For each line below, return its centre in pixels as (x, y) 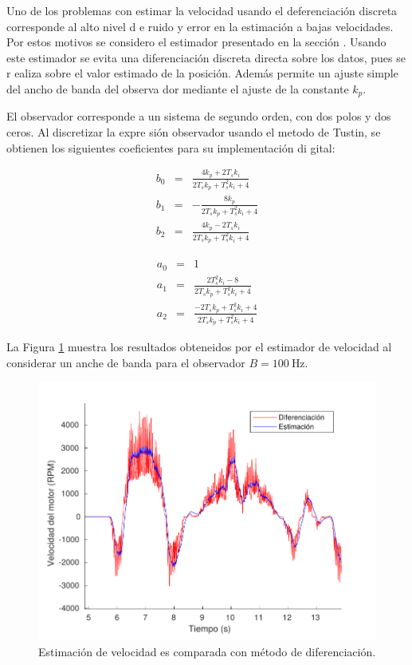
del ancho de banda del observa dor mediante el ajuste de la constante (178, 88)
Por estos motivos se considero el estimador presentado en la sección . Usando (196, 42)
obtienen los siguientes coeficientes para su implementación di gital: (171, 147)
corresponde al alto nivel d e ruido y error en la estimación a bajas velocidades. (200, 26)
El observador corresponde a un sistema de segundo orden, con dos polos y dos (199, 116)
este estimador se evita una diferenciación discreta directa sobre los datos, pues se (206, 57)
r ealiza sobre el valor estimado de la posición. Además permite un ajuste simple (202, 73)
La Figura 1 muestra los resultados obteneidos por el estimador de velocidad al (199, 347)
